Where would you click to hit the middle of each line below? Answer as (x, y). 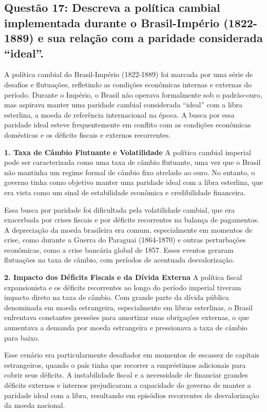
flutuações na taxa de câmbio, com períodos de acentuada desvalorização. (119, 260)
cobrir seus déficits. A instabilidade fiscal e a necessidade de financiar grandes (126, 375)
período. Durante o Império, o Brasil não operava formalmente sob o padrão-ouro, (133, 94)
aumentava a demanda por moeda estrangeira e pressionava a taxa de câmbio (126, 327)
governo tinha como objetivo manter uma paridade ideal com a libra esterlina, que (133, 182)
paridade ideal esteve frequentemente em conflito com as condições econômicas (128, 125)
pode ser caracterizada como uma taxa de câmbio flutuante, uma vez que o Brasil (132, 162)
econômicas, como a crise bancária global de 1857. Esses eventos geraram (119, 249)
